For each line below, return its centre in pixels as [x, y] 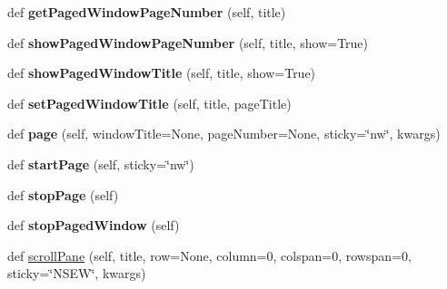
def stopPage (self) [63, 194]
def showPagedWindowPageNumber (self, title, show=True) [188, 42]
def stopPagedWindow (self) [94, 225]
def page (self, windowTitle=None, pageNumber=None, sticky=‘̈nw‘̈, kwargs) [224, 134]
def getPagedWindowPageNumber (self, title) [147, 12]
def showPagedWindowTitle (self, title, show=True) [162, 73]
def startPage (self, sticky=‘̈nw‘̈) [101, 164]
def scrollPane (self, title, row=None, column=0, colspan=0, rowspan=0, [209, 255]
